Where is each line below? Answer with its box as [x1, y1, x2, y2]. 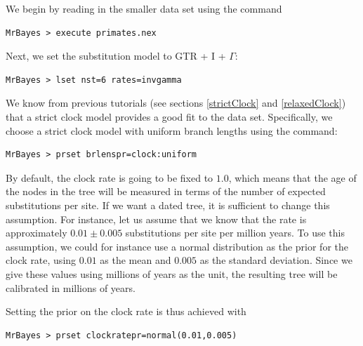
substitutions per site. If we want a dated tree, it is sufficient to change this [6, 197, 330, 212]
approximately [6, 225, 67, 240]
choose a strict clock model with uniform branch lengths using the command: [6, 123, 338, 138]
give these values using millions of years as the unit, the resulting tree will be [6, 266, 338, 281]
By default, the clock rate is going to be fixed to [6, 170, 213, 185]
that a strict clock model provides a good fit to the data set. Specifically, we [6, 109, 333, 124]
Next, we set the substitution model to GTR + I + [6, 48, 226, 63]
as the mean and [100, 253, 171, 267]
